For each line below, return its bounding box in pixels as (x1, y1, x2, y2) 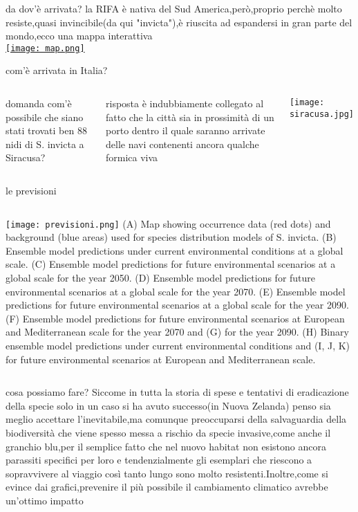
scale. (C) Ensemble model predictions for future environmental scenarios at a (6, 257, 336, 271)
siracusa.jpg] (289, 109, 355, 119)
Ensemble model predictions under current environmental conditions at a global (6, 243, 343, 257)
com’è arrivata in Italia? (6, 63, 108, 77)
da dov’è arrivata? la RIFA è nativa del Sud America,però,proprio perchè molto (6, 1, 342, 15)
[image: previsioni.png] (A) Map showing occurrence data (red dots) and (6, 216, 331, 230)
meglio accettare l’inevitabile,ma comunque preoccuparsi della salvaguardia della (6, 412, 347, 426)
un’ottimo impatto (6, 493, 84, 507)
